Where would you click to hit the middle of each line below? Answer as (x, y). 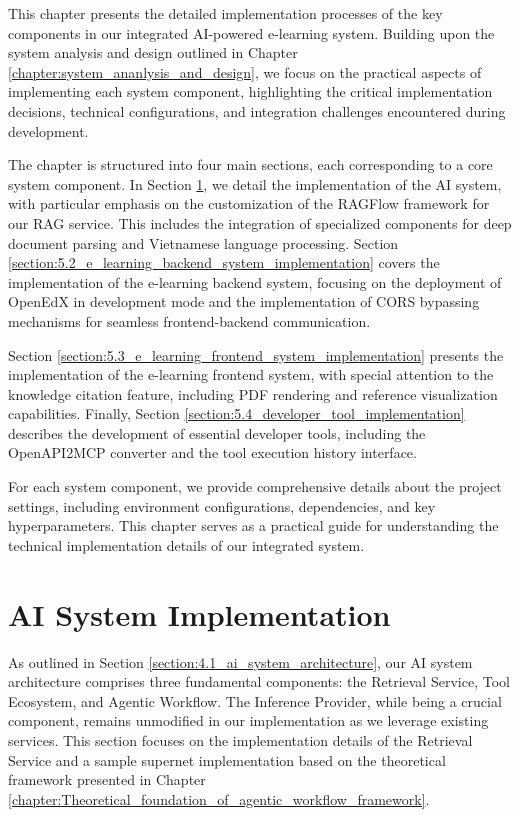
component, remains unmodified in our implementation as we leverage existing (248, 720)
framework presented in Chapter (107, 779)
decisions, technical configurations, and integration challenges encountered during (257, 110)
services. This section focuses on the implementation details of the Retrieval (240, 739)
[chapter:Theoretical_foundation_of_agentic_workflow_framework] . (219, 798)
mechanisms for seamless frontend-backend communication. (189, 320)
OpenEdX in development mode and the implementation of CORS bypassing (244, 301)
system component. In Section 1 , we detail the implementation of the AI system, (255, 183)
